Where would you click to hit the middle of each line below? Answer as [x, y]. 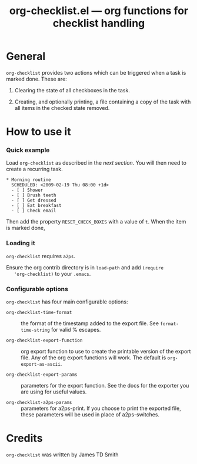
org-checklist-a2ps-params [39, 403]
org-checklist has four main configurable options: [67, 302]
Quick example [28, 150]
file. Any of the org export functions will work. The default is [94, 358]
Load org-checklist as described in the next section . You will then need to [96, 163]
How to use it [39, 132]
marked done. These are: [37, 79]
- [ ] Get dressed [34, 201]
